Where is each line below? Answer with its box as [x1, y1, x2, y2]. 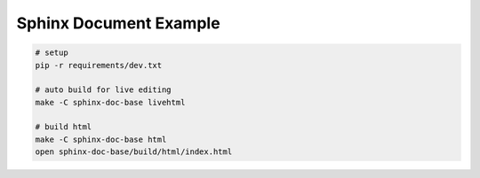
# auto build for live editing [35, 85, 172, 95]
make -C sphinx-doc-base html [35, 134, 167, 144]
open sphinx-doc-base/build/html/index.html [35, 147, 233, 157]
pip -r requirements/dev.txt [35, 60, 163, 70]
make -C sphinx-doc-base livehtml [35, 97, 186, 107]
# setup [35, 48, 68, 58]
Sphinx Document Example [16, 13, 221, 33]
